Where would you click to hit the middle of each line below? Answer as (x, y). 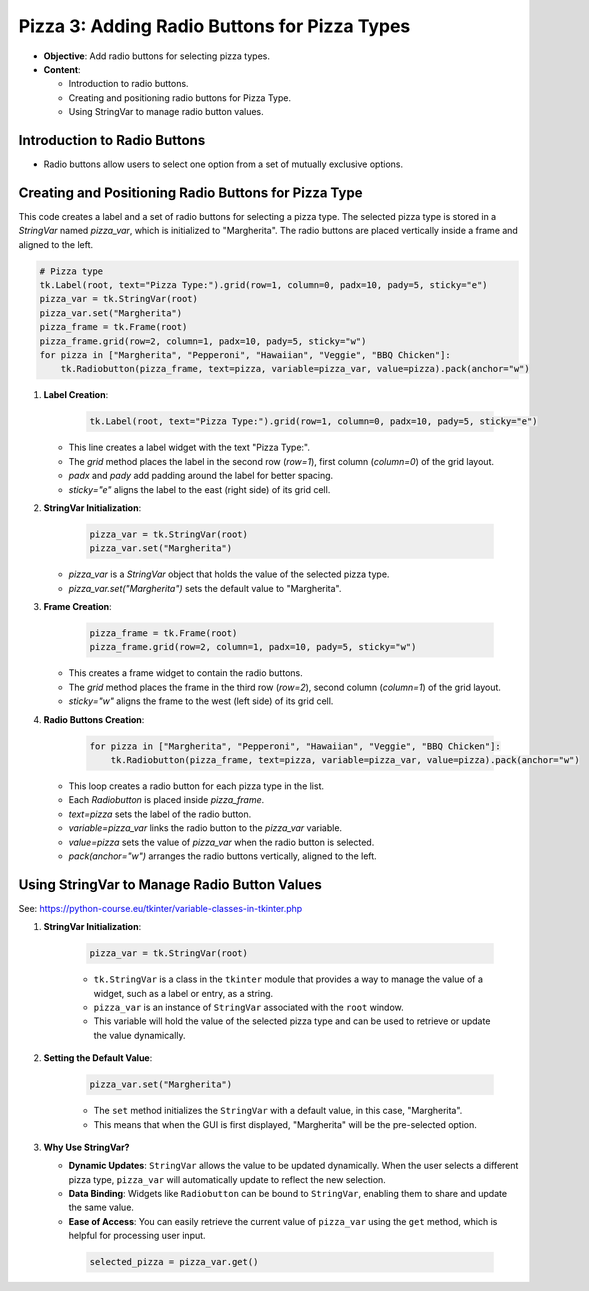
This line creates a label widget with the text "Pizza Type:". (189, 447)
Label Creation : (76, 395)
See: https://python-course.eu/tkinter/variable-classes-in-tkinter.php (160, 908)
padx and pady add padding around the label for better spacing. (201, 476)
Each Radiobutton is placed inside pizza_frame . (166, 800)
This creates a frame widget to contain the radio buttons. (186, 673)
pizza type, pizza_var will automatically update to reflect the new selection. (227, 1179)
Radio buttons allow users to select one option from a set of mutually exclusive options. (223, 164)
